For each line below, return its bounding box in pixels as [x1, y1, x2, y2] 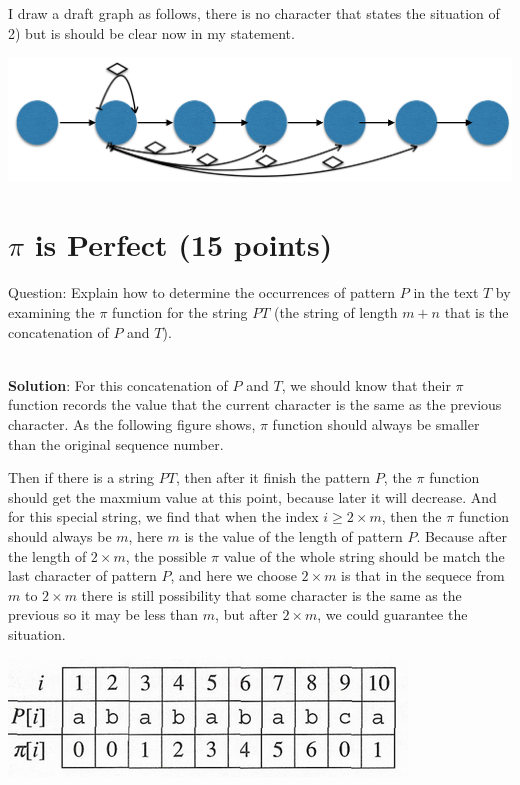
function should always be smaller [272, 413, 480, 434]
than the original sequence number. [8, 433, 224, 454]
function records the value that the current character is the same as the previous [8, 394, 502, 415]
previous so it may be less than [8, 604, 199, 625]
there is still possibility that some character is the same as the [81, 584, 462, 605]
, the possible [125, 545, 207, 566]
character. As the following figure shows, [8, 413, 256, 434]
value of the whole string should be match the [223, 545, 505, 566]
